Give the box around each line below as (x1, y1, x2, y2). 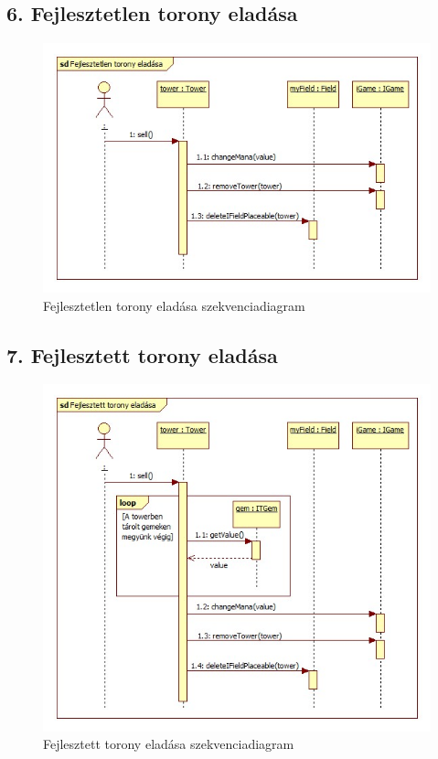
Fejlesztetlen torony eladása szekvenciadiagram (43, 295, 305, 315)
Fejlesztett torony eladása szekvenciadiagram (43, 734, 294, 754)
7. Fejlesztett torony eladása (6, 340, 278, 369)
